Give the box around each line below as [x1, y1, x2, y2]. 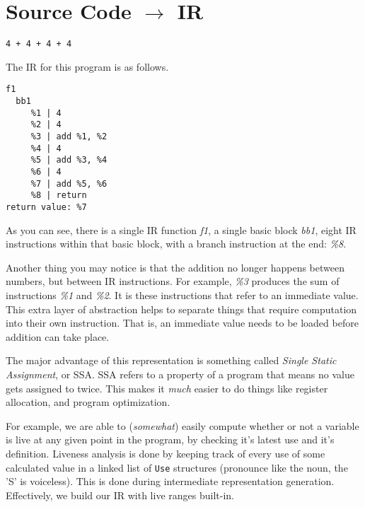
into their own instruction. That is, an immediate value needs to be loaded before [6, 315, 359, 330]
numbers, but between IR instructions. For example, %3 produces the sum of [6, 274, 340, 289]
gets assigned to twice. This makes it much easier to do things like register [6, 380, 328, 395]
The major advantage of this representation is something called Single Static [6, 353, 337, 368]
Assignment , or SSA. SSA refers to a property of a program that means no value [6, 366, 354, 381]
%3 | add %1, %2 [30, 132, 108, 141]
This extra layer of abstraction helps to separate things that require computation [6, 301, 357, 316]
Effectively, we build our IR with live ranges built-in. [6, 487, 234, 502]
